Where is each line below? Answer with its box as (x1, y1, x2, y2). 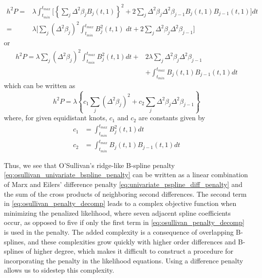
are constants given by (138, 112, 206, 123)
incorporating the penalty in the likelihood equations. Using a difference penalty (4, 255, 243, 265)
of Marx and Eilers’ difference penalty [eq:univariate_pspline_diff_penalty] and (4, 179, 243, 189)
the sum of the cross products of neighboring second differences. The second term (4, 188, 247, 199)
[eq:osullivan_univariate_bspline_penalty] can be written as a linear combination (4, 169, 248, 180)
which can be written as (4, 80, 75, 91)
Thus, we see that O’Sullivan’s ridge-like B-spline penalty (4, 160, 175, 170)
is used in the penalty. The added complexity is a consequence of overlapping (4, 226, 234, 237)
